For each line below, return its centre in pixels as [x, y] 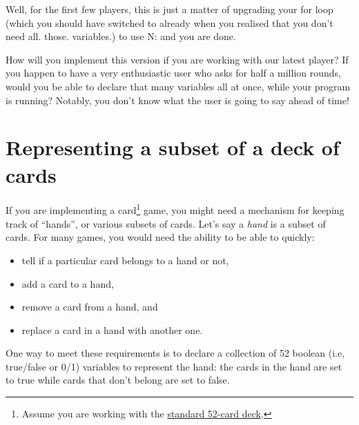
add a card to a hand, [68, 283]
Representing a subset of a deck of [173, 147]
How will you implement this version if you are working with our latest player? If [177, 59]
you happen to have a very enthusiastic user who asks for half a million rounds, [173, 73]
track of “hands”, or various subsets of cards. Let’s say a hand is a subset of [166, 223]
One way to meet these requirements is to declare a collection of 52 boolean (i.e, [175, 353]
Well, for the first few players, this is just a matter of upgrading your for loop [169, 9]
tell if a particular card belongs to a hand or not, [125, 260]
